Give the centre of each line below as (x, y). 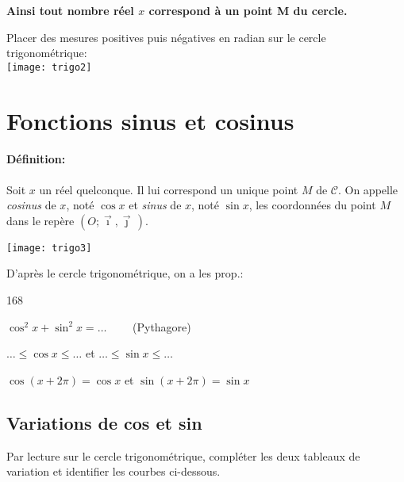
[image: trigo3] (49, 248)
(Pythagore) (162, 326)
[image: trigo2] (49, 67)
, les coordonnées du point (312, 205)
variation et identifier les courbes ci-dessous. (114, 471)
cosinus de (31, 205)
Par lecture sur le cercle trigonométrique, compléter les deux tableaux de (183, 455)
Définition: (36, 159)
